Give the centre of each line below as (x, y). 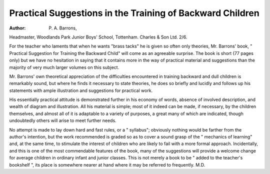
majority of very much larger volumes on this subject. (64, 67)
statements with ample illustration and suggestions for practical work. (81, 90)
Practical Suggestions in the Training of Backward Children (134, 13)
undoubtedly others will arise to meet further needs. (63, 120)
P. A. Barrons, (63, 28)
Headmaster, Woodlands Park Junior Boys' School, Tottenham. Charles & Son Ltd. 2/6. (98, 37)
